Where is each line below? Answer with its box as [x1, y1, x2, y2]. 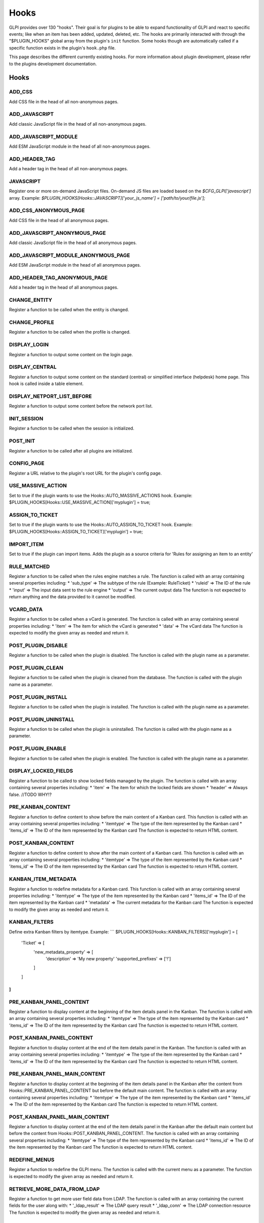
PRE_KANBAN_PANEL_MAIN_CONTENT [9, 1070, 106, 1077]
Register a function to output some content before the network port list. [9, 403, 153, 409]
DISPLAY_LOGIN [9, 341, 49, 348]
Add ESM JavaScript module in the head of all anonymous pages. [9, 262, 141, 268]
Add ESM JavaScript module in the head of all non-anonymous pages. [9, 143, 151, 149]
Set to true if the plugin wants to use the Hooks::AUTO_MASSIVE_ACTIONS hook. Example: [9, 492, 193, 498]
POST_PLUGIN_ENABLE [9, 745, 66, 752]
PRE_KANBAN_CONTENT [9, 804, 71, 811]
